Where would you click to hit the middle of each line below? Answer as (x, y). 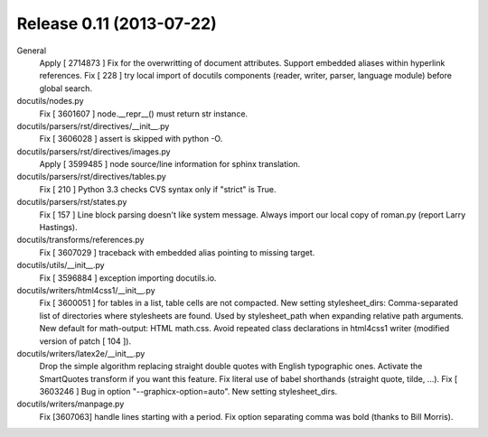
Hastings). (59, 228)
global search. (66, 88)
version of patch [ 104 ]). (85, 341)
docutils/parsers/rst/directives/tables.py (91, 177)
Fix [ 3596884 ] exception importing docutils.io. (128, 278)
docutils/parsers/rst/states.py (72, 202)
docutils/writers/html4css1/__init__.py (86, 290)
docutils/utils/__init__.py (61, 265)
